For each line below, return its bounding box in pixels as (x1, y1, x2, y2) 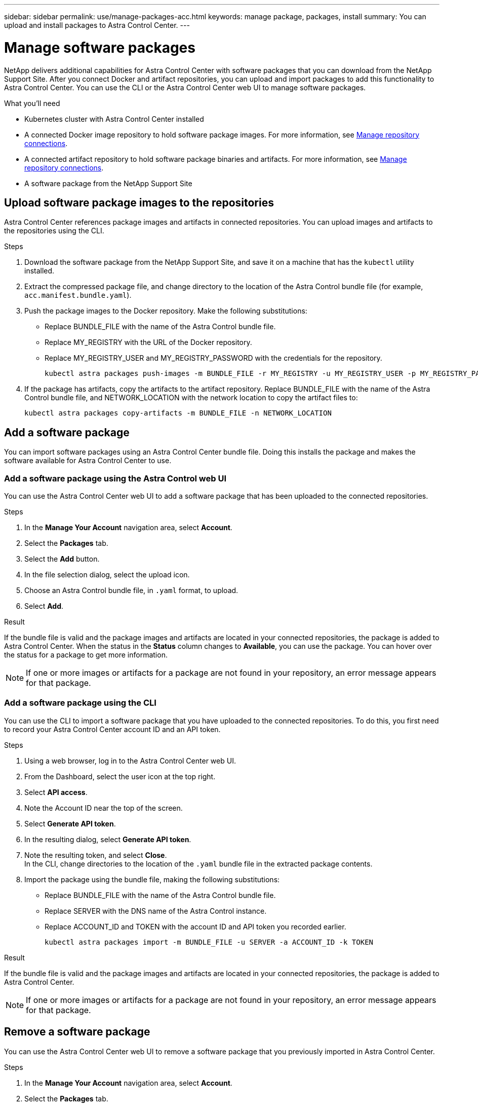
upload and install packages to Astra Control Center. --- (4, 21, 190, 29)
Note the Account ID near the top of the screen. (24, 803, 183, 812)
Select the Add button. (24, 554, 100, 563)
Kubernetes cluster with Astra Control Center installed (24, 114, 204, 123)
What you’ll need (4, 98, 60, 108)
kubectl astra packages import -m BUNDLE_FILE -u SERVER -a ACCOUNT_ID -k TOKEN (45, 938, 374, 946)
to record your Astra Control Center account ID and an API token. (4, 724, 221, 734)
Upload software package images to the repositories (4, 196, 274, 209)
